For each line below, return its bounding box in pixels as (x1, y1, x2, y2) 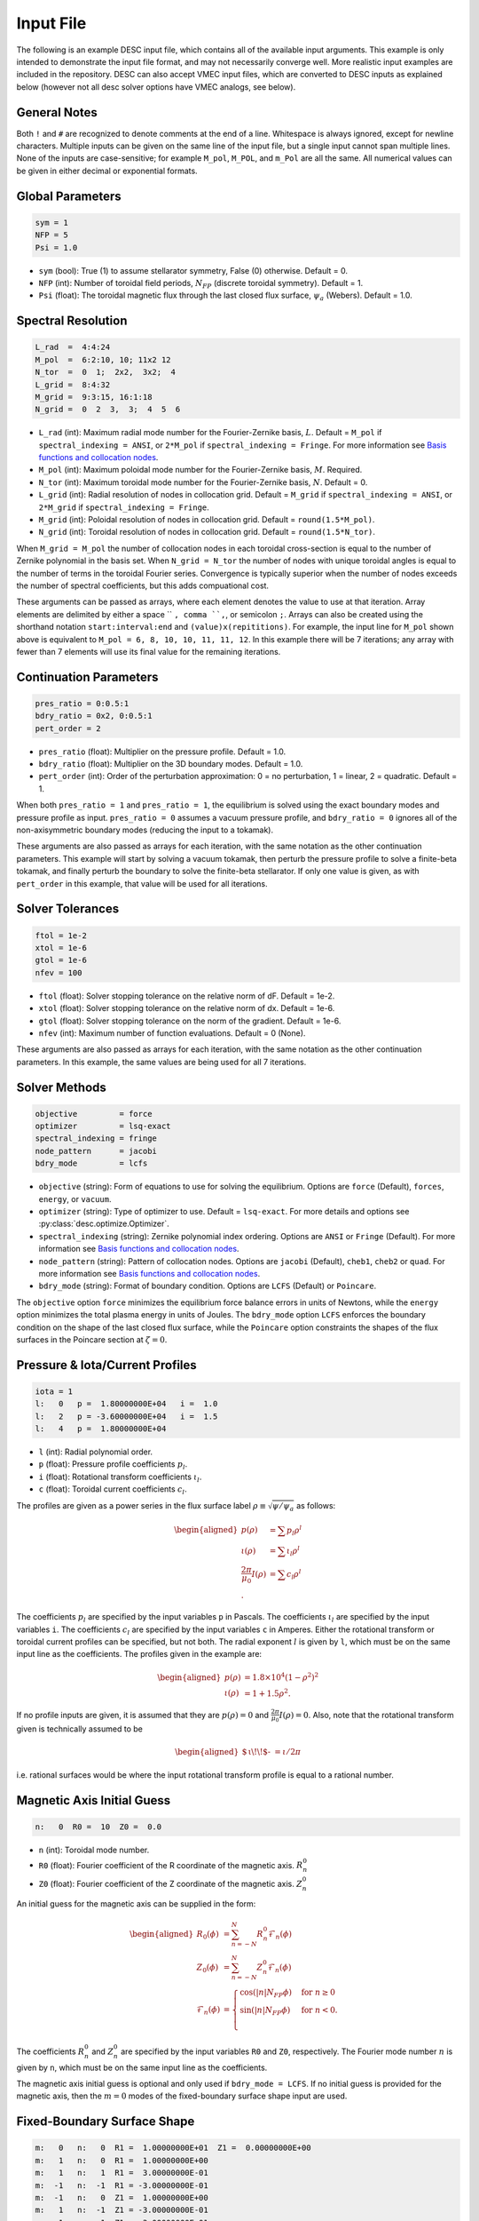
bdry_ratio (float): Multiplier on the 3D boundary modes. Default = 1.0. (38, 759, 303, 769)
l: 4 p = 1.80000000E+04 (35, 1424, 167, 1434)
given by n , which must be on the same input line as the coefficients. (16, 2062, 268, 2073)
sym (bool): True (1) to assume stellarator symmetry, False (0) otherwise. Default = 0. (38, 265, 349, 275)
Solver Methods (16, 1079, 106, 1095)
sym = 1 (35, 218, 68, 227)
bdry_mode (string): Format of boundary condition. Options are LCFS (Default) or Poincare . (38, 1280, 377, 1292)
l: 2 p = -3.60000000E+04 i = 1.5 (35, 1411, 218, 1421)
